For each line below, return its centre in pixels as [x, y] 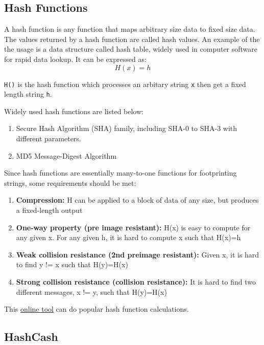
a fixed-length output [49, 210]
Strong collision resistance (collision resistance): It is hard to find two [136, 282]
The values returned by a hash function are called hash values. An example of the [132, 39]
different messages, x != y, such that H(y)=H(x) [91, 292]
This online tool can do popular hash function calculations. [97, 309]
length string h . [28, 94]
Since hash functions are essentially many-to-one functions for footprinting [121, 173]
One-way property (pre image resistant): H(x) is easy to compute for [133, 227]
